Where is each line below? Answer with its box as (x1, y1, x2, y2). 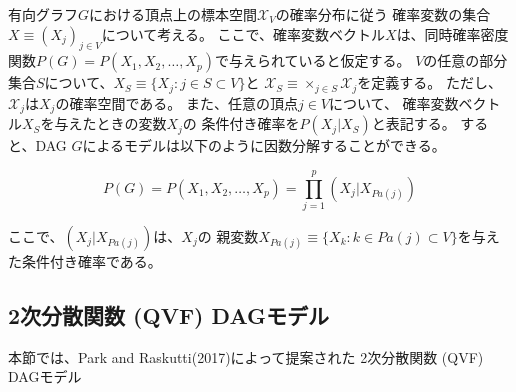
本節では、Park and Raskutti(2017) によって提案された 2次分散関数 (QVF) (8, 346, 484, 367)
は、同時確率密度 (396, 23, 509, 44)
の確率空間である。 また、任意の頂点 (55, 92, 298, 113)
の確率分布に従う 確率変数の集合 (275, 4, 491, 24)
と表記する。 (371, 113, 456, 134)
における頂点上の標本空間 (89, 4, 258, 24)
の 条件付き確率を (182, 113, 300, 134)
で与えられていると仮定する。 (214, 50, 411, 71)
